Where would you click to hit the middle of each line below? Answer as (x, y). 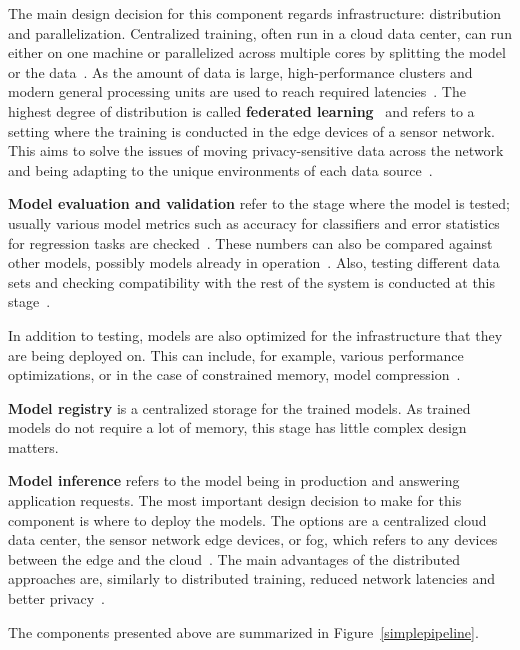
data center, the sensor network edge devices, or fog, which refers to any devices (253, 539)
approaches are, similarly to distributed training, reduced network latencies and (252, 578)
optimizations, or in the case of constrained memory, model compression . (234, 374)
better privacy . (56, 598)
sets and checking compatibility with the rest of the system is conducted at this (252, 281)
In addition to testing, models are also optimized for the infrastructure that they (255, 334)
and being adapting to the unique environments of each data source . (220, 169)
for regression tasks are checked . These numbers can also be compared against (250, 242)
